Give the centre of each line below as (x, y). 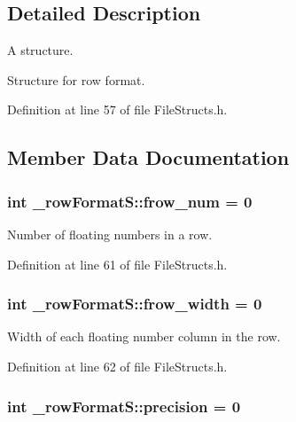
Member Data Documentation (148, 157)
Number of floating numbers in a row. (110, 234)
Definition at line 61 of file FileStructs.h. (117, 264)
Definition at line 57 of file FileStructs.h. (117, 109)
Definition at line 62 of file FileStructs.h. (117, 366)
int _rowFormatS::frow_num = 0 (130, 201)
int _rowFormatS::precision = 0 (124, 406)
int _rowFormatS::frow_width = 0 (135, 304)
